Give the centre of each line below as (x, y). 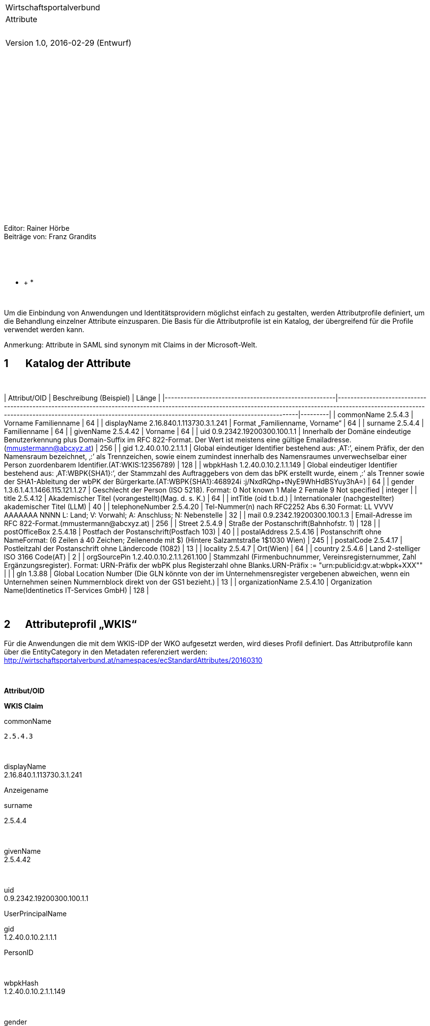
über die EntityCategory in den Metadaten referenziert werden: (106, 652)
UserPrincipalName (35, 913)
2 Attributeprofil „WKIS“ (71, 624)
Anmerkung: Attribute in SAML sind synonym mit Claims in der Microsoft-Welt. (131, 345)
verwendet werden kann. (44, 329)
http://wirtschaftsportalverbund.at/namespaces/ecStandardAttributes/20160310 (133, 660)
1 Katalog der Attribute (68, 364)
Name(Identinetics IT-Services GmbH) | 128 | (76, 590)
